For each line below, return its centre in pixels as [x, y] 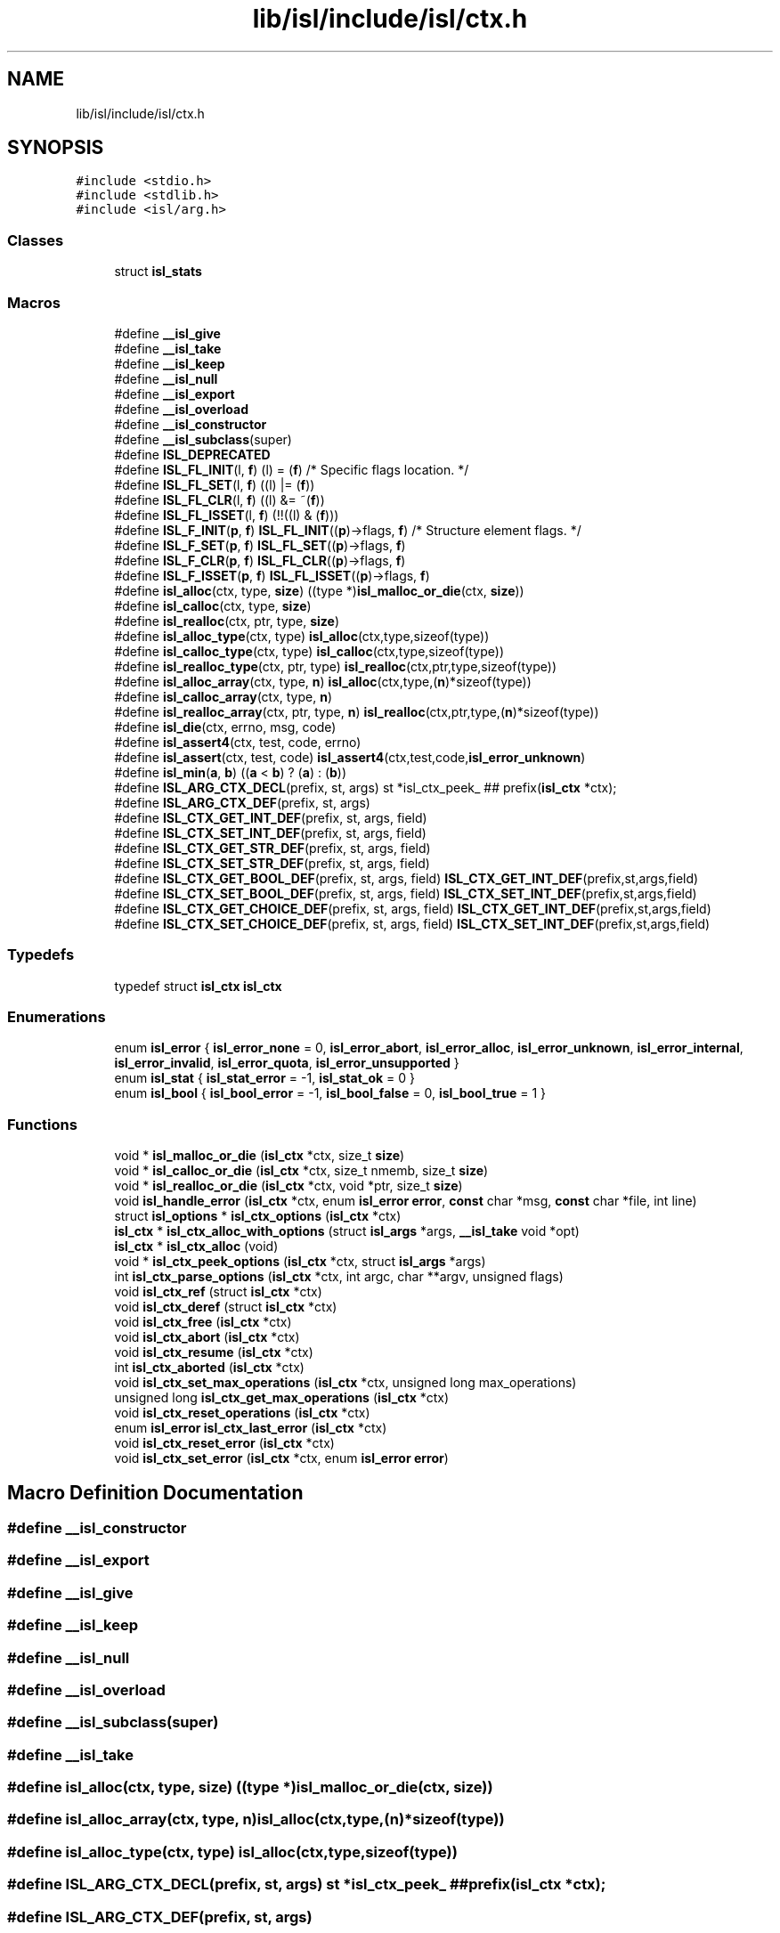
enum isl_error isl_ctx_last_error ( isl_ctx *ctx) [251, 1428]
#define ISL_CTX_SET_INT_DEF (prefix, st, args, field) [270, 832]
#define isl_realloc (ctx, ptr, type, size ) [227, 621]
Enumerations [57, 1017]
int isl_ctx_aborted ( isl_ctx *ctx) [209, 1368]
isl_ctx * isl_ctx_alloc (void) [196, 1247]
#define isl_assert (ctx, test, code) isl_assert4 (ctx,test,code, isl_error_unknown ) [350, 757]
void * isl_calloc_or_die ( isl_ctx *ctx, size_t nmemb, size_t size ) [301, 1171]
